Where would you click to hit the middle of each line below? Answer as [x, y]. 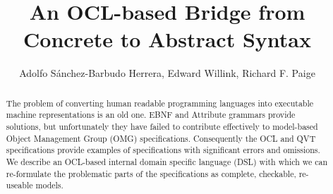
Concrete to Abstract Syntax [167, 39]
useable [19, 185]
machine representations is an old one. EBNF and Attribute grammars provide [151, 115]
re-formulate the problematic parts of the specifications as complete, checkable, [151, 173]
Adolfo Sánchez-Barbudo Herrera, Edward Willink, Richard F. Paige [167, 73]
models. [49, 185]
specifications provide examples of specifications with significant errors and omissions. [163, 150]
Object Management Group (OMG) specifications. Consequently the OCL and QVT [161, 138]
